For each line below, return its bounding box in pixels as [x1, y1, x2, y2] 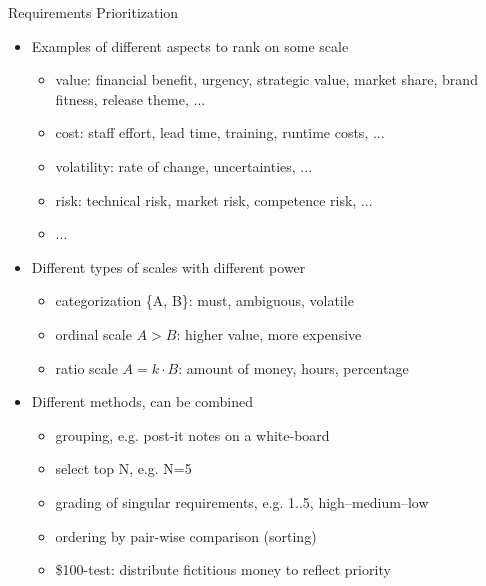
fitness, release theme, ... [55, 88, 206, 109]
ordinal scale [55, 323, 132, 344]
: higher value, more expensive [176, 323, 362, 344]
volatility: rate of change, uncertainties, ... [55, 155, 313, 176]
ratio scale [55, 357, 118, 378]
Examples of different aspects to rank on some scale [31, 35, 349, 56]
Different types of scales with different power [31, 256, 306, 277]
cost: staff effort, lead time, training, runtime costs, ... [55, 122, 385, 143]
